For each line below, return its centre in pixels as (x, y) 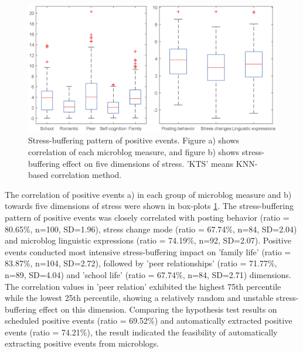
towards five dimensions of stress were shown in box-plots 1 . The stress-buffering (149, 206)
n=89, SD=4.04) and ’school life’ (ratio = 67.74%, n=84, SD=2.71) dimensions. (148, 274)
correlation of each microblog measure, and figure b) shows (134, 151)
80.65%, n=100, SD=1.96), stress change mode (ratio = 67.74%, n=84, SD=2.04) (151, 229)
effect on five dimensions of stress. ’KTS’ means (148, 163)
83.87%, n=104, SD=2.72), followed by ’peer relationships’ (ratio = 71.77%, (141, 263)
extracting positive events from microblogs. (82, 343)
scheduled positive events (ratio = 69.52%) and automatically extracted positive (149, 321)
